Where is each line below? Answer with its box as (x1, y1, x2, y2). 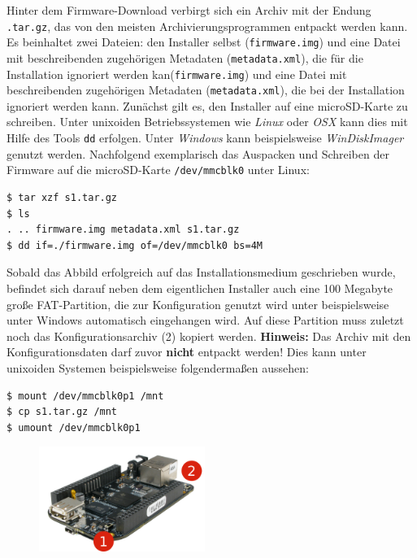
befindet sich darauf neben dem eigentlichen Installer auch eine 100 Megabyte (7, 279, 393, 296)
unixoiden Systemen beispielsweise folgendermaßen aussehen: (7, 359, 309, 376)
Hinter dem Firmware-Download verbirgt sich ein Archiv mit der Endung (7, 2, 371, 18)
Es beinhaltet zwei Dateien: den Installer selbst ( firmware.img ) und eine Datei (7, 33, 401, 50)
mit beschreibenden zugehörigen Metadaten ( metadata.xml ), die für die (7, 49, 363, 66)
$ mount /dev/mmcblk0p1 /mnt (7, 390, 164, 402)
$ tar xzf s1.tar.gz (7, 191, 118, 203)
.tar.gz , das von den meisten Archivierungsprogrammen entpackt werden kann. (7, 17, 408, 34)
